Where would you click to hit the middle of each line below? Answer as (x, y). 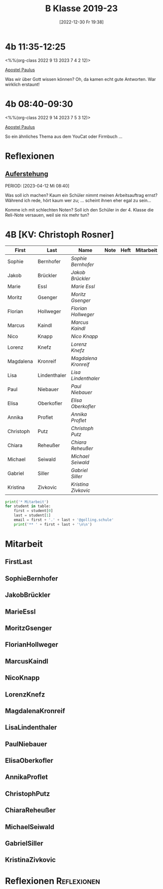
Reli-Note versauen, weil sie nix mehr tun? (47, 215)
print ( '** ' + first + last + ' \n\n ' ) (53, 524)
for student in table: (28, 506)
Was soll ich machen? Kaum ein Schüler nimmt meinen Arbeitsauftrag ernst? (81, 195)
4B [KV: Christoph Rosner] (59, 235)
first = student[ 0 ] (33, 511)
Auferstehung (27, 174)
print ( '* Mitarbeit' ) (27, 502)
